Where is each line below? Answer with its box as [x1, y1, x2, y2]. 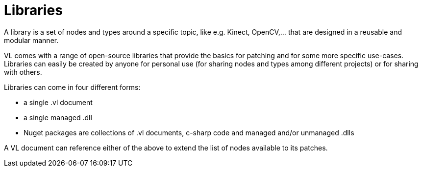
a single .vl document [24, 98, 93, 107]
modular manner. [4, 36, 59, 44]
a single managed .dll [24, 113, 92, 122]
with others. [4, 67, 42, 76]
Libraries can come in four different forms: [4, 83, 141, 91]
